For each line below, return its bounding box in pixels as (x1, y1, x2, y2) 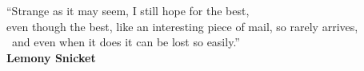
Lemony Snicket (6, 49, 96, 65)
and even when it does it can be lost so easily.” (11, 34, 240, 50)
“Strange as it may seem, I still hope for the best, (6, 2, 250, 18)
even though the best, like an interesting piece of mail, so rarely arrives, (6, 18, 358, 34)
